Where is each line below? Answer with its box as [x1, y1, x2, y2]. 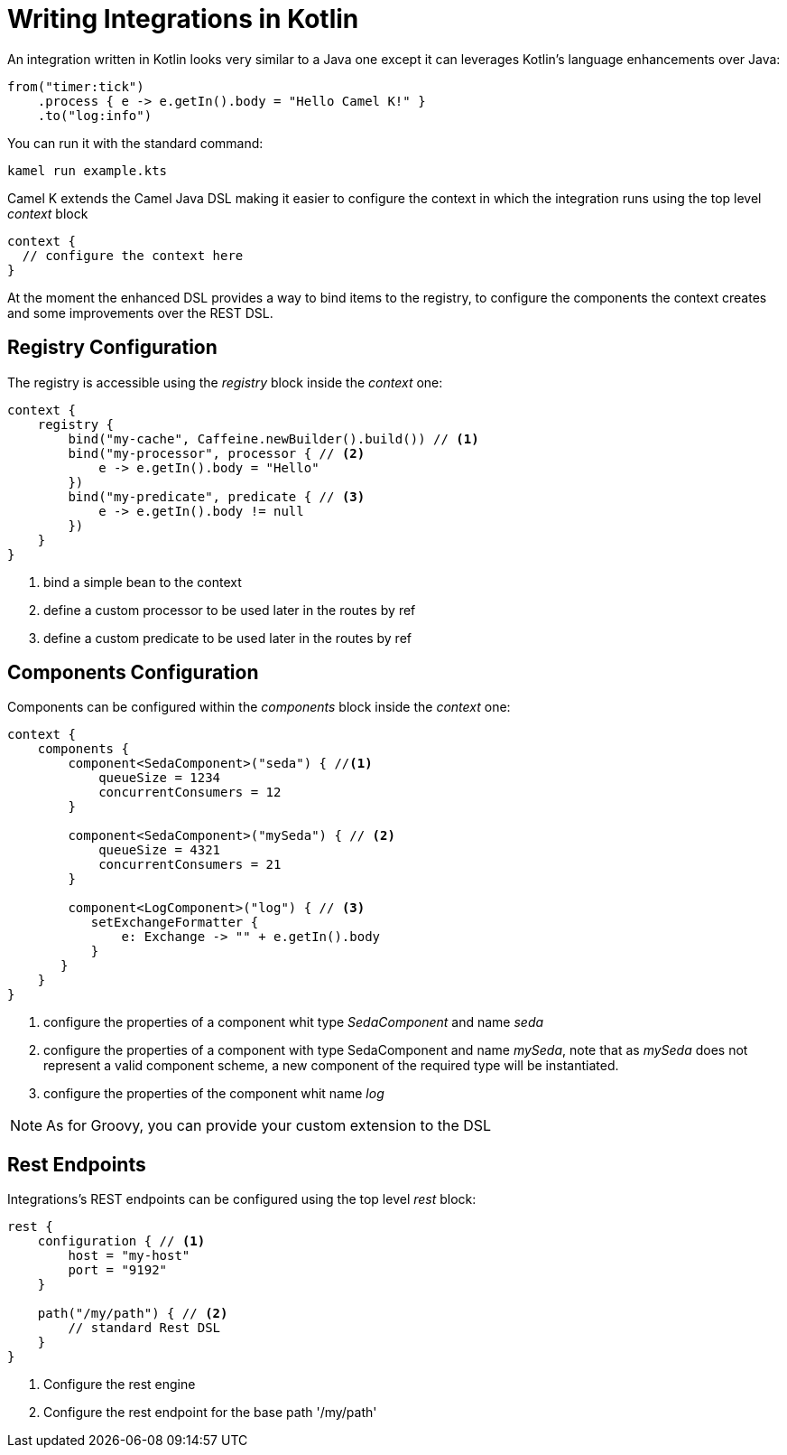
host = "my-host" [68, 1248, 190, 1264]
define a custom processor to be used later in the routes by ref [43, 602, 416, 618]
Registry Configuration [7, 336, 218, 359]
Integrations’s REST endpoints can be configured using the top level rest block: [7, 1191, 477, 1208]
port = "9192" [68, 1263, 168, 1278]
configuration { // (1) [37, 1234, 206, 1249]
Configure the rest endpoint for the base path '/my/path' [43, 1404, 377, 1421]
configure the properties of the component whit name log [43, 1086, 384, 1102]
